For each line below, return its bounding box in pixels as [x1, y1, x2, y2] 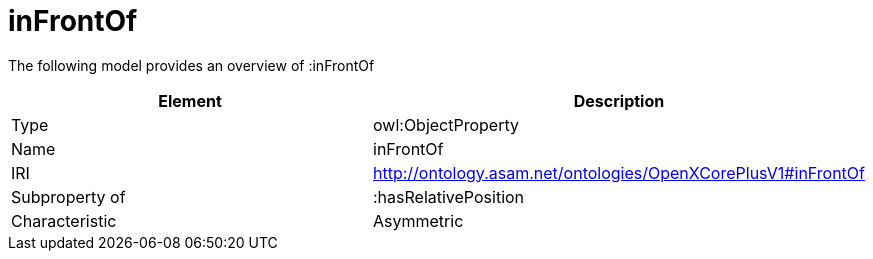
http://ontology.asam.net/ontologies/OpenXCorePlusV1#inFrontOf [373, 162, 865, 183]
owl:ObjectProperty [373, 114, 519, 135]
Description [573, 90, 665, 111]
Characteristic [11, 210, 117, 231]
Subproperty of [11, 186, 126, 207]
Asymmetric [373, 210, 464, 231]
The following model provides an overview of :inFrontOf [8, 56, 375, 74]
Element [158, 90, 222, 111]
